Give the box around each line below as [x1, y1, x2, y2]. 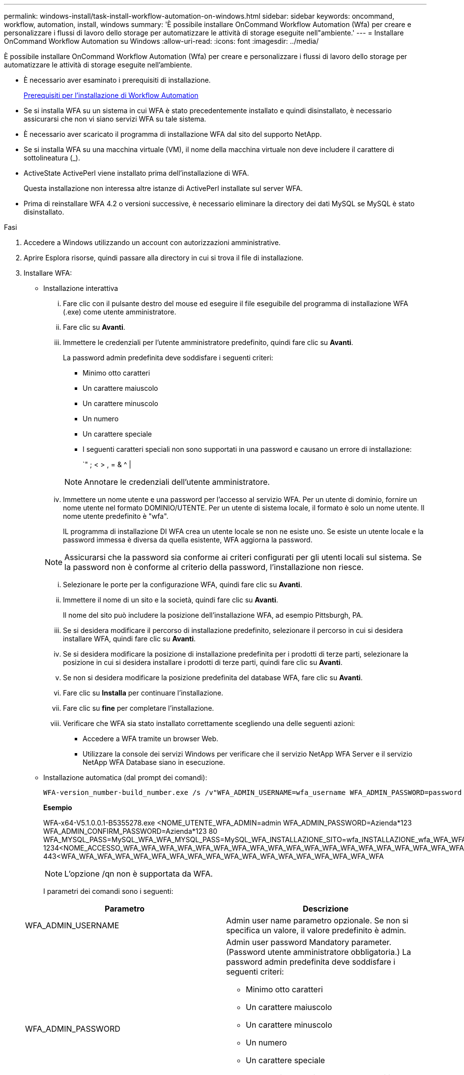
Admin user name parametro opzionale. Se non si [226, 916, 408, 925]
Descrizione [302, 904, 349, 914]
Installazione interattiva [43, 284, 118, 292]
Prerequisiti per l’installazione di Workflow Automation [24, 91, 199, 99]
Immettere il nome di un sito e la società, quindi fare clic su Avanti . [63, 596, 278, 604]
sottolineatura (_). [24, 154, 80, 162]
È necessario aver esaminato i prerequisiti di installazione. [24, 76, 211, 84]
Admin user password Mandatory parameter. [226, 937, 392, 947]
